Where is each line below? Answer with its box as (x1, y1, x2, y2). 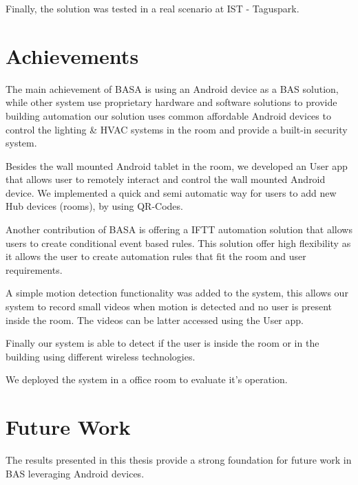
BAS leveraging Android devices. (6, 466, 145, 480)
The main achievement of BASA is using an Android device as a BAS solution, (6, 81, 339, 96)
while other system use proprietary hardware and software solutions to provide (6, 95, 337, 109)
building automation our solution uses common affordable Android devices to (6, 108, 331, 122)
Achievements (6, 41, 139, 69)
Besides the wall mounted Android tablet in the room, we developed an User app (6, 158, 348, 173)
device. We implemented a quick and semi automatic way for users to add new (6, 185, 337, 200)
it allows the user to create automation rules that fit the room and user (6, 249, 306, 263)
